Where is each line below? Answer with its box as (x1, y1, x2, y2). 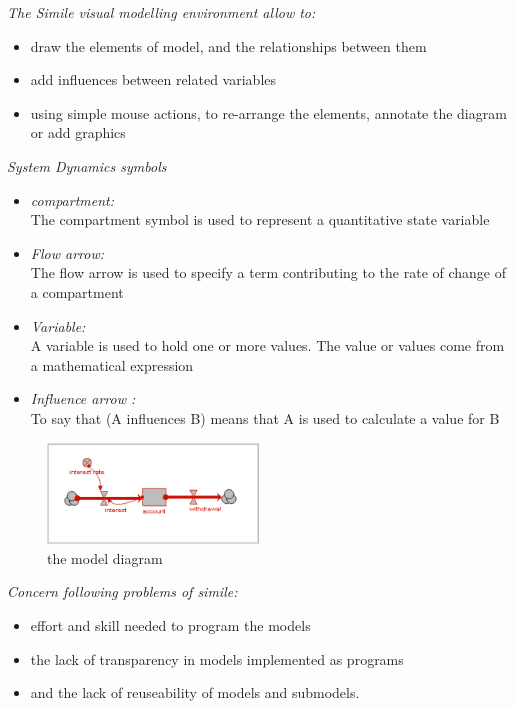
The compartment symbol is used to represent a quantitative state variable (30, 209, 490, 230)
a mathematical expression (30, 354, 194, 375)
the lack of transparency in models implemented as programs (30, 648, 404, 669)
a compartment (30, 281, 124, 302)
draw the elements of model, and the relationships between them (30, 35, 427, 56)
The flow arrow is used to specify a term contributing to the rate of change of (30, 262, 507, 283)
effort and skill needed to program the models (30, 615, 311, 636)
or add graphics (30, 122, 126, 143)
